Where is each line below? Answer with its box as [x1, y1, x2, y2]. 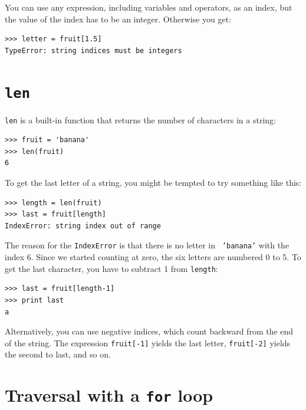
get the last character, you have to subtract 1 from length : [5, 262, 218, 274]
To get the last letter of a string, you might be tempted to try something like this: [5, 176, 302, 189]
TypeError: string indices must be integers [5, 46, 182, 55]
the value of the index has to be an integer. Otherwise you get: [5, 12, 232, 25]
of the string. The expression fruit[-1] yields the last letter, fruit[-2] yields [5, 336, 291, 349]
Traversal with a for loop [5, 383, 213, 407]
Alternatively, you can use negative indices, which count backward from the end [5, 325, 294, 337]
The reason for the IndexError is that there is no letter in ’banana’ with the [5, 239, 289, 251]
